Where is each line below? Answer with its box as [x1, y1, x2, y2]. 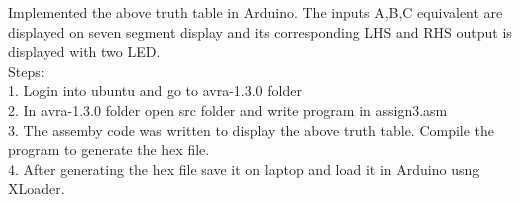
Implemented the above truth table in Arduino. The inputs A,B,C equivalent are [8, 2, 503, 22]
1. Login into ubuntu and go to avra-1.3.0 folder [8, 80, 302, 101]
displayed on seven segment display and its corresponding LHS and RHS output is [8, 21, 512, 42]
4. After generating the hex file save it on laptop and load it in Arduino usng [8, 158, 480, 179]
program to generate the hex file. [8, 139, 210, 160]
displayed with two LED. [8, 41, 161, 62]
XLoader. [8, 178, 65, 199]
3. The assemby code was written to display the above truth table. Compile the [8, 119, 495, 140]
